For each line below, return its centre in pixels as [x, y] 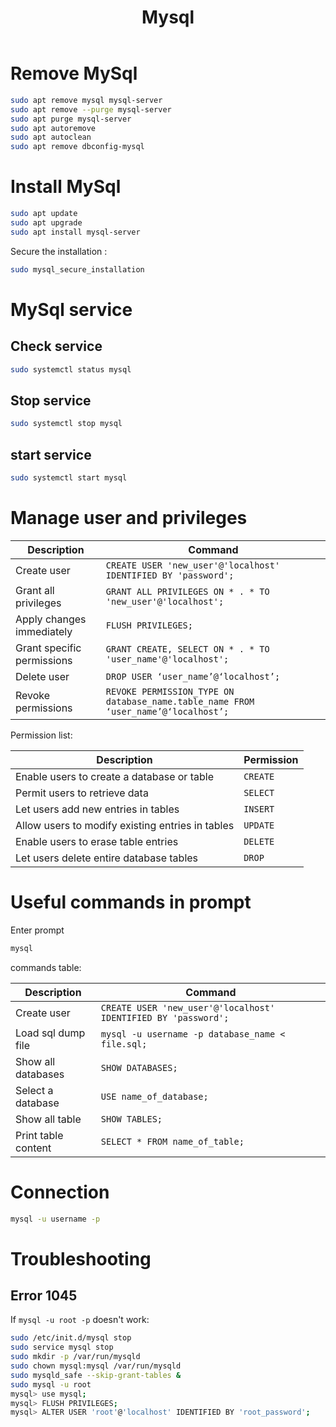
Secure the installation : [59, 251]
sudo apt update [44, 214]
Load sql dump [50, 1033]
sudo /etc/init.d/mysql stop [71, 1338]
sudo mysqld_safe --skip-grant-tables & [96, 1375]
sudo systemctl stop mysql [66, 424]
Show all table [48, 1119]
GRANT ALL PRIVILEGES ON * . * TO [187, 591]
